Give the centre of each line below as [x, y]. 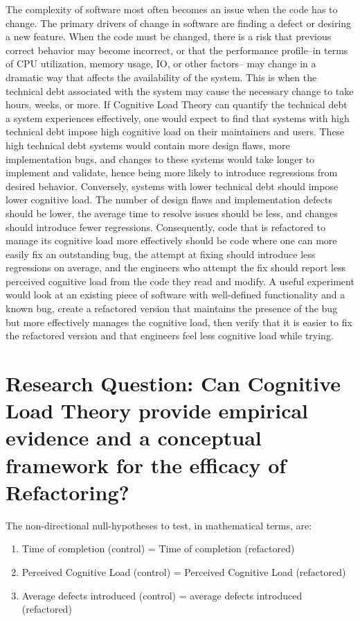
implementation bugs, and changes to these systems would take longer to [160, 159]
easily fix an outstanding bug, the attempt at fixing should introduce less [161, 254]
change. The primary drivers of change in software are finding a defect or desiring [179, 23]
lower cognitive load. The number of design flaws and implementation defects [169, 199]
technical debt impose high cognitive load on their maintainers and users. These [175, 131]
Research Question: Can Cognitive [173, 383]
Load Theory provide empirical [157, 410]
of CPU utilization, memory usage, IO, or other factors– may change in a [161, 63]
